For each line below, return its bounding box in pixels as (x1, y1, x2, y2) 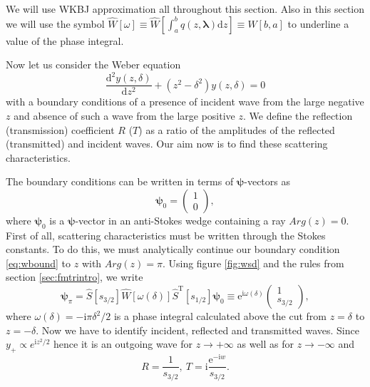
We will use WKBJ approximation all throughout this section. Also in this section (6, 1, 365, 16)
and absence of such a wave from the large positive (14, 108, 235, 123)
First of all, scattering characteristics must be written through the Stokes (6, 227, 326, 242)
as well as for (237, 336, 294, 351)
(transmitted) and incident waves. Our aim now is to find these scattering (6, 136, 328, 151)
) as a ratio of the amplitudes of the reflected (138, 122, 335, 137)
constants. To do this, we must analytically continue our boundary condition (6, 242, 340, 257)
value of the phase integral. (6, 33, 124, 48)
